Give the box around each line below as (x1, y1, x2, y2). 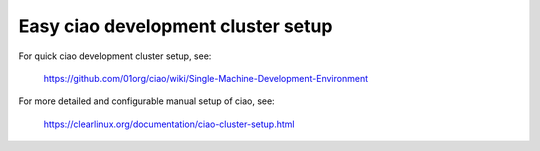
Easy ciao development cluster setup (18, 15, 333, 37)
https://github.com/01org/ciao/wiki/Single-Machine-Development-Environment (43, 72, 369, 84)
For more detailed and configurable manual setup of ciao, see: (18, 95, 275, 107)
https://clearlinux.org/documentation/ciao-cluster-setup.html (43, 118, 295, 130)
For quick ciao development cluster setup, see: (18, 50, 212, 62)
